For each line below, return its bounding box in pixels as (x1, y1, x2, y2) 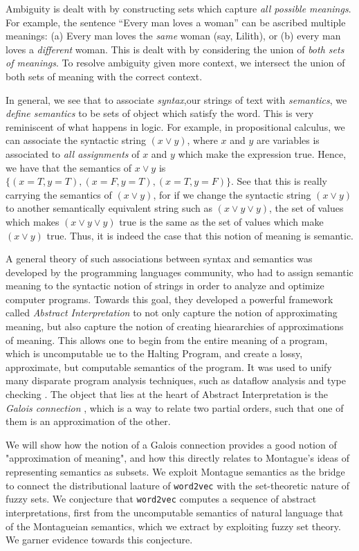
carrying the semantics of (6, 187, 112, 201)
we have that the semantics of (6, 160, 132, 174)
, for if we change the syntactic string (153, 187, 311, 201)
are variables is (257, 133, 320, 147)
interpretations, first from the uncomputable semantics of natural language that (6, 505, 344, 519)
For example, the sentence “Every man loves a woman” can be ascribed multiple (6, 15, 346, 29)
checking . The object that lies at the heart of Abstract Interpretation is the (6, 387, 328, 401)
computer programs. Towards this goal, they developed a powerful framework (6, 291, 333, 306)
